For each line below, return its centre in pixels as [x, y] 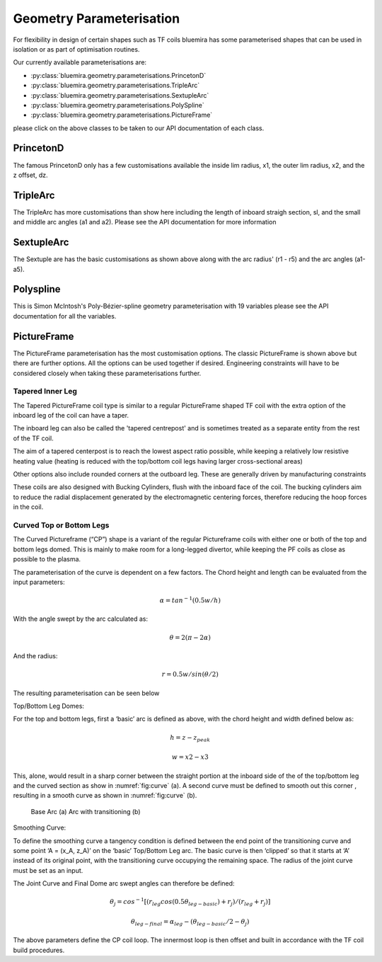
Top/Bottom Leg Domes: [49, 706]
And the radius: [35, 656]
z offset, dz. [31, 175]
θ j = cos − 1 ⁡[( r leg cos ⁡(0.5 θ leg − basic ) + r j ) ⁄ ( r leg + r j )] [190, 902]
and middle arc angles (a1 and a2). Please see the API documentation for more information [145, 222]
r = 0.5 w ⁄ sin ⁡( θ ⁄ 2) [190, 675]
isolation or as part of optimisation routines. [76, 49]
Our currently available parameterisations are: [80, 62]
